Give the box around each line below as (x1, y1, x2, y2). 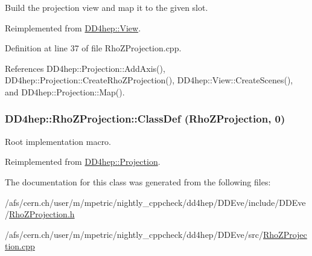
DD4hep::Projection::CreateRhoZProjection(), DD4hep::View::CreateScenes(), (5, 74, 293, 86)
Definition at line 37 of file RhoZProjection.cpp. (5, 42, 182, 54)
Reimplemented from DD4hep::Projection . (5, 155, 161, 168)
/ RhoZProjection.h (5, 208, 75, 220)
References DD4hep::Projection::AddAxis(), (5, 62, 165, 74)
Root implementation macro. (5, 135, 112, 147)
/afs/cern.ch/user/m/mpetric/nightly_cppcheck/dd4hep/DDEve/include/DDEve (5, 196, 306, 208)
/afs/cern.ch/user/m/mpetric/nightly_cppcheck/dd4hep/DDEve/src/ (5, 228, 263, 240)
